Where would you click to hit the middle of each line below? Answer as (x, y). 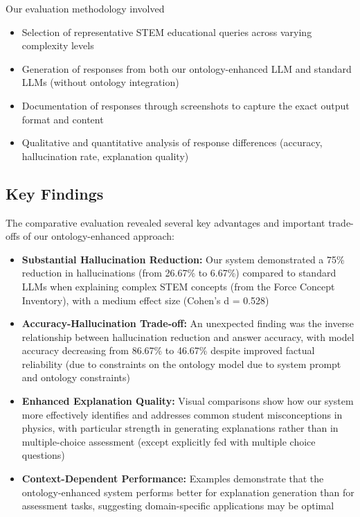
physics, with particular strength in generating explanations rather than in (180, 428)
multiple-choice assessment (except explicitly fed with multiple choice (169, 441)
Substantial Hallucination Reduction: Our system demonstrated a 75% (183, 259)
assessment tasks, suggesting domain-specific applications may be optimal (178, 506)
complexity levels (58, 45)
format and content (63, 119)
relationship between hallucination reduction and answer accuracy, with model (188, 336)
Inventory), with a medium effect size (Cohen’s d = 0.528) (145, 300)
